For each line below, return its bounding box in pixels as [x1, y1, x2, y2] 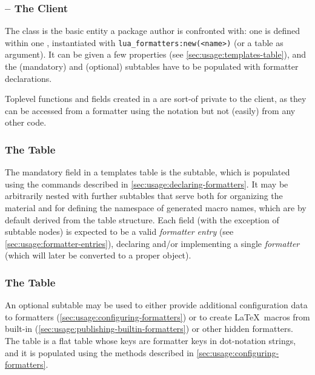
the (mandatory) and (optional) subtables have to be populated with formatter [5, 60, 299, 73]
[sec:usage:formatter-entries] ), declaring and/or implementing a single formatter [5, 237, 300, 249]
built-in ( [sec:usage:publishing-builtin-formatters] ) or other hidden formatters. [5, 322, 293, 335]
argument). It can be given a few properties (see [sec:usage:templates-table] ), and [5, 48, 307, 61]
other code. [5, 116, 47, 129]
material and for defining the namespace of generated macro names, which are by [5, 201, 307, 214]
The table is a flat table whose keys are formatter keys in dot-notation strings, [5, 334, 296, 346]
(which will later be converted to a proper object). [5, 249, 191, 262]
